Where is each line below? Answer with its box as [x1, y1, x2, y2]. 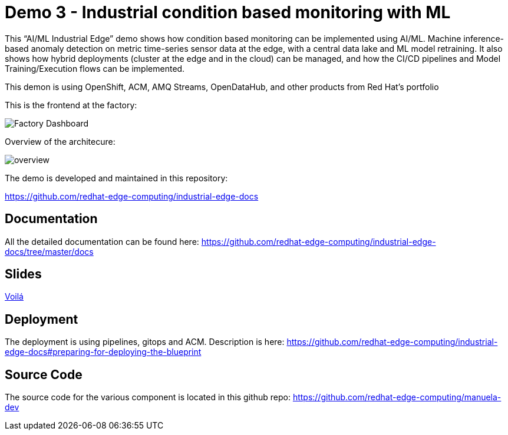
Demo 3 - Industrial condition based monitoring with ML [5, 2, 451, 22]
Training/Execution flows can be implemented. [5, 63, 185, 74]
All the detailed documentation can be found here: [5, 236, 199, 247]
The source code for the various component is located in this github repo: [5, 392, 291, 403]
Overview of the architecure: [5, 136, 116, 147]
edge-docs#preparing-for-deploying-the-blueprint [5, 347, 202, 357]
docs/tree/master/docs [5, 246, 94, 257]
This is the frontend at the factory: [5, 99, 137, 110]
